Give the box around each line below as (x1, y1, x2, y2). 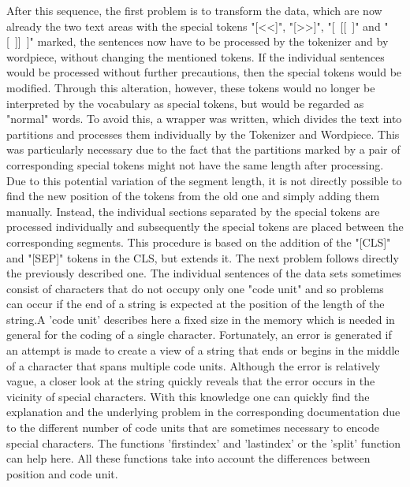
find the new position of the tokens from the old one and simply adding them (6, 188, 380, 204)
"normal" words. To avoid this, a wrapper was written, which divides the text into (6, 110, 402, 127)
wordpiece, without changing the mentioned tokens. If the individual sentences (6, 48, 385, 65)
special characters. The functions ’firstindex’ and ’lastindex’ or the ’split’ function (6, 434, 401, 451)
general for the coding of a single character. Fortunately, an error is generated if (6, 326, 392, 343)
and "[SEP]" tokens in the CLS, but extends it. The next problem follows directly (6, 249, 399, 266)
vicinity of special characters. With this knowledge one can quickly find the (6, 388, 370, 404)
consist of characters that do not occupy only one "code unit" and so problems (6, 280, 384, 296)
